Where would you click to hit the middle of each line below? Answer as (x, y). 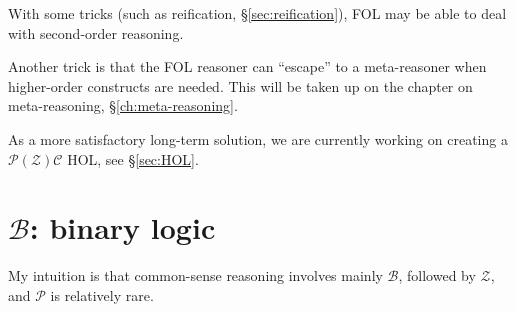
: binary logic (122, 227)
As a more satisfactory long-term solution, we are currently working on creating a (258, 138)
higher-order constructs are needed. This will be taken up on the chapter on (240, 85)
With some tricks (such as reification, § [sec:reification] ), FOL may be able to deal (257, 13)
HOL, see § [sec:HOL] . (133, 158)
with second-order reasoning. (96, 32)
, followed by (437, 275)
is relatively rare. (102, 294)
